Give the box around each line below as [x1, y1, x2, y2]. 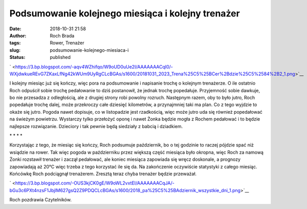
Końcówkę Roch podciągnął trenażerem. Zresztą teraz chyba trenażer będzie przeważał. [9, 171, 197, 177]
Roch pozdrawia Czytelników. [9, 197, 72, 203]
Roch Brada [50, 32, 75, 38]
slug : [9, 47, 20, 53]
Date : [9, 26, 21, 32]
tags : [9, 40, 21, 46]
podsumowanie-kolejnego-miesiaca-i [50, 47, 129, 53]
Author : [9, 32, 27, 38]
